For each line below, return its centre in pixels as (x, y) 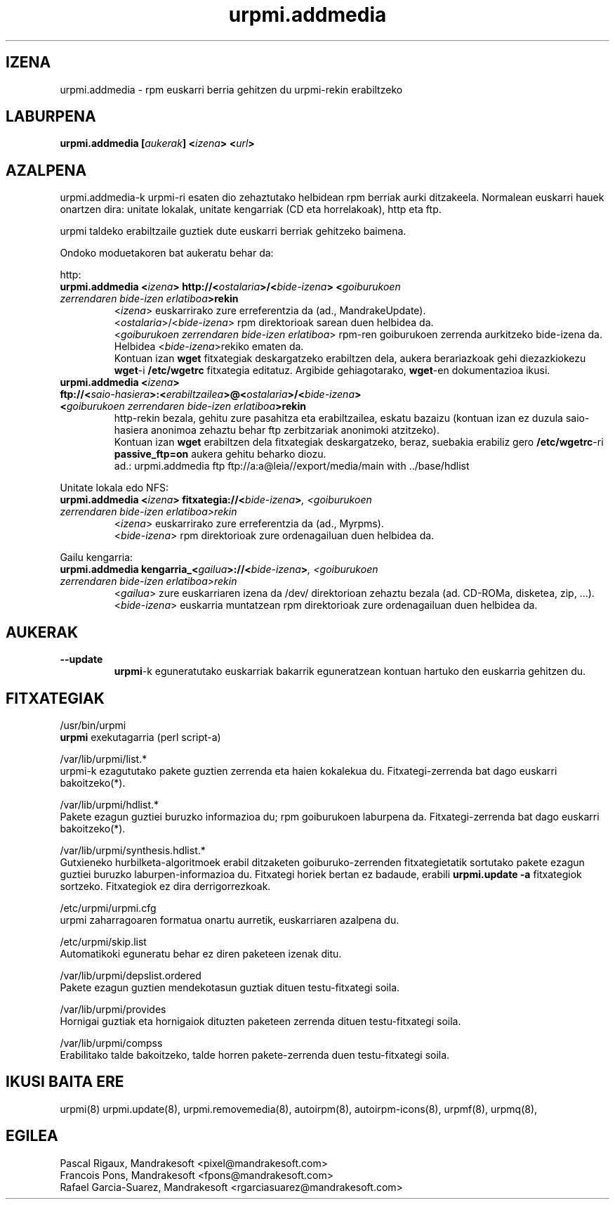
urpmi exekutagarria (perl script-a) (140, 737)
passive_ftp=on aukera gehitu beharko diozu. (220, 454)
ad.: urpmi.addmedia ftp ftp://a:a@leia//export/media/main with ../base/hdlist (292, 466)
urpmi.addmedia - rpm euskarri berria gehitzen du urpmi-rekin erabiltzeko (231, 89)
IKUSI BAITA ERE (65, 1082)
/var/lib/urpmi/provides (113, 1009)
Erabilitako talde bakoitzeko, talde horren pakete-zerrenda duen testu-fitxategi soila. (255, 1055)
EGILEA (32, 1136)
